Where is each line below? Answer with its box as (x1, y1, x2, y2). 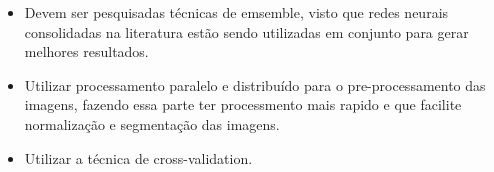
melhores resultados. (24, 41, 149, 62)
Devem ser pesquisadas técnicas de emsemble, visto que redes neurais (24, 2, 449, 22)
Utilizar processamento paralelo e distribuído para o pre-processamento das (24, 74, 486, 95)
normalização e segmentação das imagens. (24, 113, 280, 134)
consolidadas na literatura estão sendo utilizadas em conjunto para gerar (24, 21, 469, 42)
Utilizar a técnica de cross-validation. (24, 147, 253, 168)
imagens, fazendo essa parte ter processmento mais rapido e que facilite (24, 94, 462, 115)
